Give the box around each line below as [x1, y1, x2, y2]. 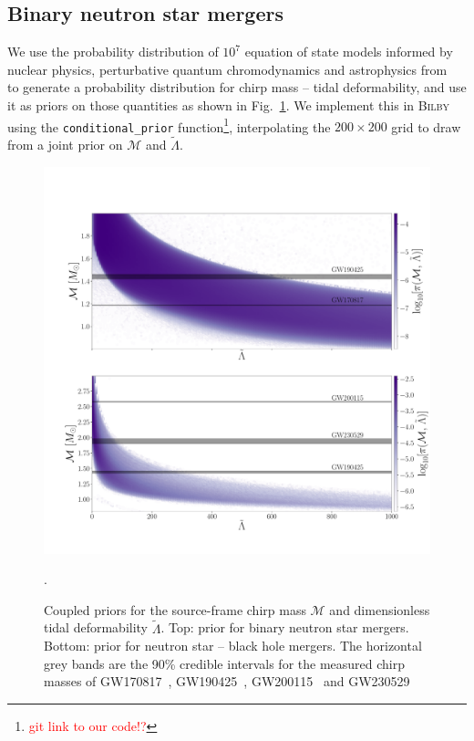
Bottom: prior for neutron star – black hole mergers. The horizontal [44, 636, 422, 655]
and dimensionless [329, 600, 430, 619]
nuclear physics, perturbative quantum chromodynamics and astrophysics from [7, 59, 448, 78]
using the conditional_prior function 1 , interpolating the [7, 114, 331, 136]
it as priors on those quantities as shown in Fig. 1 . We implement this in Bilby [7, 95, 450, 114]
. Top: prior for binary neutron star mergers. [160, 618, 409, 637]
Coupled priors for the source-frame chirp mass [44, 600, 306, 619]
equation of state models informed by [244, 42, 453, 61]
